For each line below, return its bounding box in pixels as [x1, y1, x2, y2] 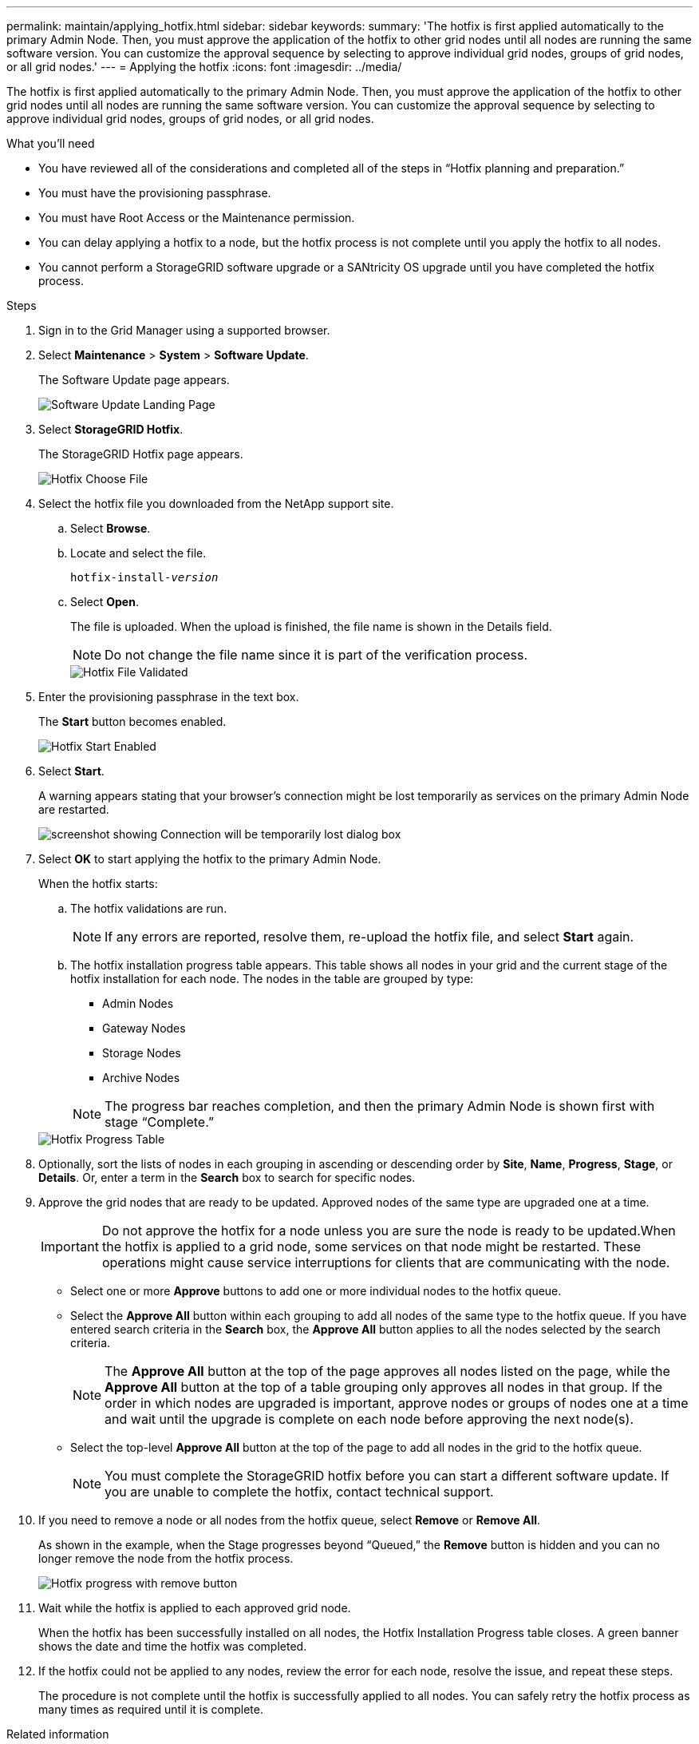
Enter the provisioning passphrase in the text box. [38, 690, 299, 704]
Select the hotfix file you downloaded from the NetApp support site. [38, 497, 394, 510]
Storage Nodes [102, 1046, 181, 1060]
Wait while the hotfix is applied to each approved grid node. [38, 1601, 351, 1615]
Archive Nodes [102, 1071, 180, 1084]
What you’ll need [6, 137, 95, 150]
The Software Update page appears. [38, 373, 230, 386]
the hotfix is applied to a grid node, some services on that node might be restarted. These [101, 1239, 641, 1254]
